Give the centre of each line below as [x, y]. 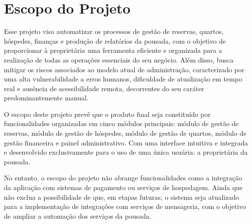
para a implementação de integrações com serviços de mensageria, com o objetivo [125, 206]
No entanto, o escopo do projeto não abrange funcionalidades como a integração [123, 178]
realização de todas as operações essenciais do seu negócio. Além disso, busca [119, 59]
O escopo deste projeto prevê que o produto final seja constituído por [107, 114]
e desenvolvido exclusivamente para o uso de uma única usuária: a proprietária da [126, 152]
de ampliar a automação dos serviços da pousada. [78, 216]
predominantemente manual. [46, 98]
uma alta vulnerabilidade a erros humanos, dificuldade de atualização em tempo [123, 79]
